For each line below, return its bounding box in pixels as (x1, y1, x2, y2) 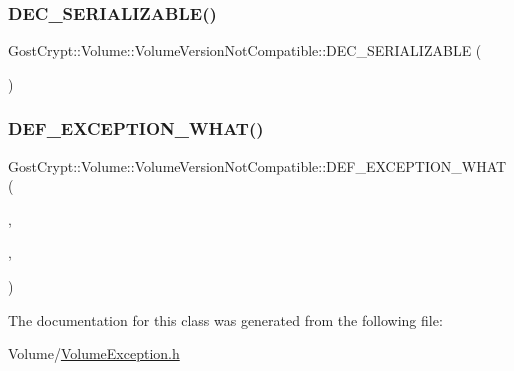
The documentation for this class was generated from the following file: (8, 309, 443, 330)
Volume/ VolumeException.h (8, 343, 180, 364)
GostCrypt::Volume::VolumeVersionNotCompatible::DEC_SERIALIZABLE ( (8, 40, 482, 61)
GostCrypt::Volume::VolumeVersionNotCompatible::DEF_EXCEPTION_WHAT (8, 155, 507, 176)
